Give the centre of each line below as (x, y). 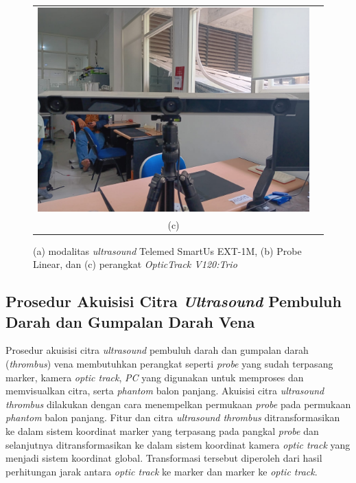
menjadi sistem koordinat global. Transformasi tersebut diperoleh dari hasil (164, 458)
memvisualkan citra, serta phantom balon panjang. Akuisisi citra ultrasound (165, 391)
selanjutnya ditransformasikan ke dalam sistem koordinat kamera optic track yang (178, 444)
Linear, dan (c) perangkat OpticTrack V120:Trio (135, 264)
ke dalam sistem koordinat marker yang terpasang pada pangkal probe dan (162, 431)
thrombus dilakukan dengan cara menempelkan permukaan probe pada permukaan (178, 404)
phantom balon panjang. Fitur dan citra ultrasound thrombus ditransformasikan (173, 417)
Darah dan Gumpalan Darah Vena (130, 321)
